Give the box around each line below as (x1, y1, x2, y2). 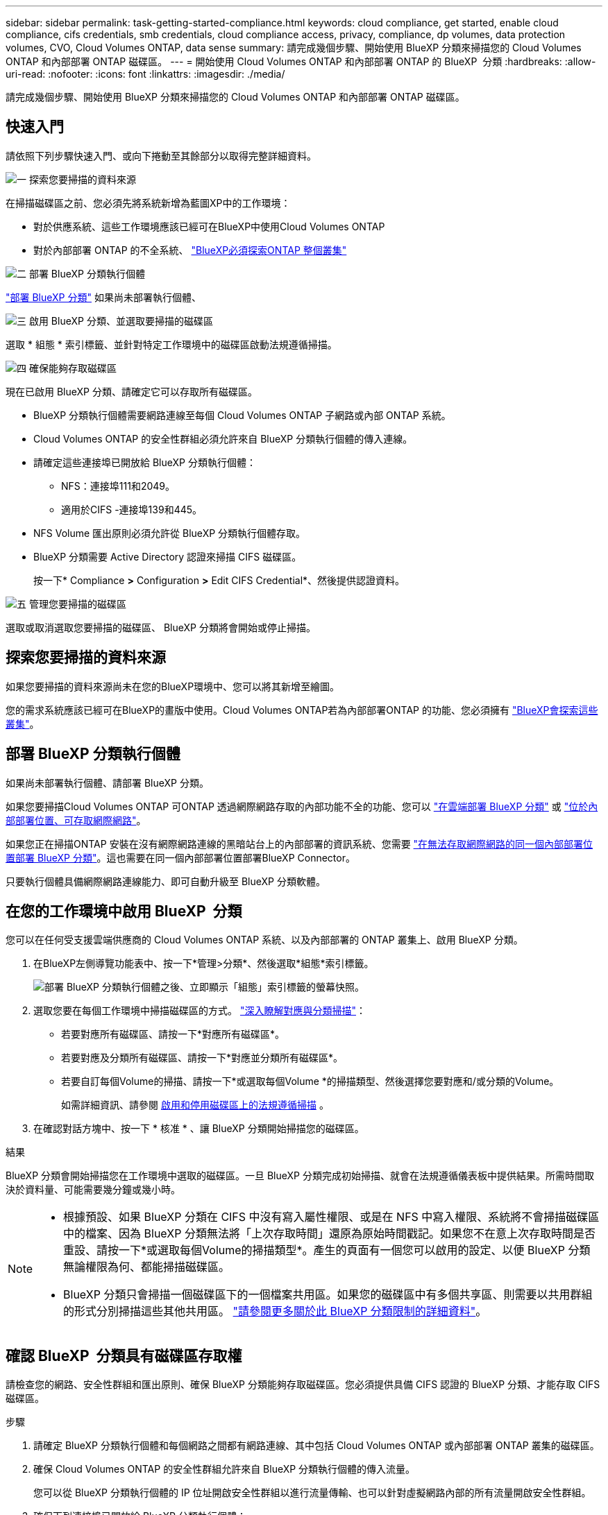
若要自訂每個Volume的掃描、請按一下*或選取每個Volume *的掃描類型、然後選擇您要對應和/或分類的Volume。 (61, 1075, 559, 1088)
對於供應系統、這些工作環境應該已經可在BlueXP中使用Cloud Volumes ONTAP (33, 220, 385, 232)
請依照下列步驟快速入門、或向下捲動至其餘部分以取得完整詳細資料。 (6, 149, 316, 162)
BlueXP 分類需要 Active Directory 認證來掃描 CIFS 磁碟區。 (33, 550, 302, 563)
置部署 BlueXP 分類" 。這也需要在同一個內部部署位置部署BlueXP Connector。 (6, 851, 355, 864)
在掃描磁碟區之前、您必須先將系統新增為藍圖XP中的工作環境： (6, 196, 291, 209)
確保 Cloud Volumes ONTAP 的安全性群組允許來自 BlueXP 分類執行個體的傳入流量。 (33, 1463, 416, 1475)
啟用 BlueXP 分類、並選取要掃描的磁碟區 (28, 314, 213, 327)
